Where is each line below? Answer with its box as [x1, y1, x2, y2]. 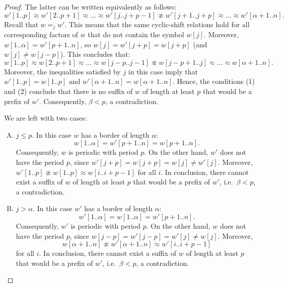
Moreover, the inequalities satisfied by [4, 66, 121, 76]
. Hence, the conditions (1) [173, 76, 255, 86]
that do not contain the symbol [88, 29, 184, 40]
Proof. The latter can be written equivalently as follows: [4, 2, 177, 12]
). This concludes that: [60, 49, 130, 59]
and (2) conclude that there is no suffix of [4, 86, 133, 97]
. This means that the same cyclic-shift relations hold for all [64, 19, 250, 29]
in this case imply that [128, 66, 198, 76]
